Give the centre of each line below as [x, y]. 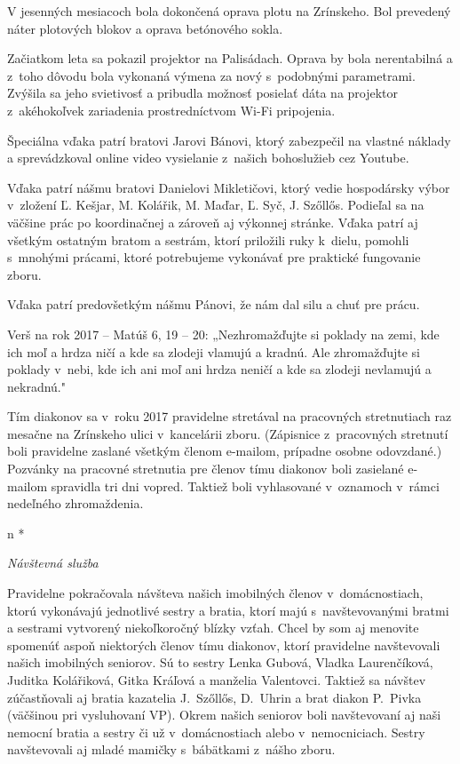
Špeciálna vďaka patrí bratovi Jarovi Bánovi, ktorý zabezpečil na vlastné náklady [229, 140]
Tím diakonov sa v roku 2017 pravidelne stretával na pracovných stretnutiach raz [230, 416]
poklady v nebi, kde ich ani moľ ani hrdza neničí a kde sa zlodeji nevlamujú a [219, 369]
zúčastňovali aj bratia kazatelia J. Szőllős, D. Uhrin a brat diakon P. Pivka [214, 697]
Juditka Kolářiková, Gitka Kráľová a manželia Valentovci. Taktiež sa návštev [217, 680]
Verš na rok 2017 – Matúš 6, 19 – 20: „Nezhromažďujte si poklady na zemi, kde [223, 334]
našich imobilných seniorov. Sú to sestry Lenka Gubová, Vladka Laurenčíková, [220, 662]
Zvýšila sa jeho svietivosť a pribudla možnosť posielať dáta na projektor [203, 93]
